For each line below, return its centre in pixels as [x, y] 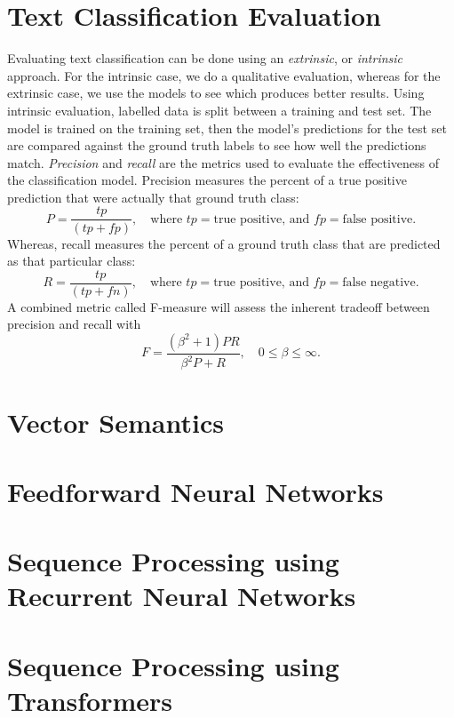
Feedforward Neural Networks [195, 491]
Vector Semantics [115, 422]
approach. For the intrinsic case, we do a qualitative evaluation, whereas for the [224, 75]
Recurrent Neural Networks [182, 596]
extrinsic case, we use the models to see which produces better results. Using [216, 93]
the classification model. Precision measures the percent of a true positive [207, 180]
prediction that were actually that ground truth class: [153, 197]
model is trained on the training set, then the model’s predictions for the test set [227, 128]
